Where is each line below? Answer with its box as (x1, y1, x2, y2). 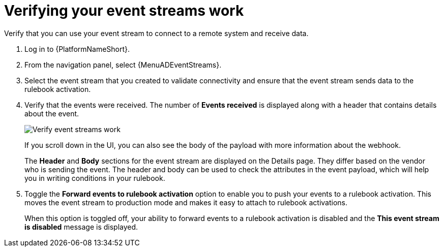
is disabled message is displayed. (24, 222, 138, 231)
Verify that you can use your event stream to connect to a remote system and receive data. (4, 28, 309, 38)
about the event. (24, 109, 79, 118)
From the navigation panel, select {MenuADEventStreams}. (24, 60, 222, 69)
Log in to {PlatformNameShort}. (24, 44, 130, 53)
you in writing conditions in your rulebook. (24, 173, 165, 182)
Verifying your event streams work (4, 2, 244, 19)
